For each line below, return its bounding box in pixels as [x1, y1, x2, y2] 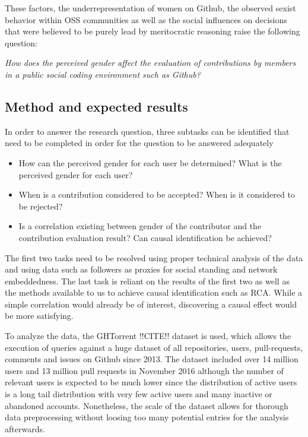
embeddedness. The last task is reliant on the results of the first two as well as [5, 274, 290, 287]
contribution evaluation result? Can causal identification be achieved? [18, 231, 272, 243]
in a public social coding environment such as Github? [5, 68, 201, 80]
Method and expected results [5, 97, 188, 115]
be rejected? [18, 199, 63, 212]
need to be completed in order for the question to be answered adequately [5, 137, 274, 149]
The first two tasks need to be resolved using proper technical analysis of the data [5, 251, 303, 264]
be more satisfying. [5, 309, 74, 322]
